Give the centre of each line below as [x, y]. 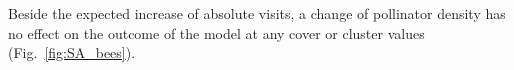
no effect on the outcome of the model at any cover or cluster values [216, 32]
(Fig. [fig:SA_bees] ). [72, 52]
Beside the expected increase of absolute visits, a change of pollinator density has [257, 13]
